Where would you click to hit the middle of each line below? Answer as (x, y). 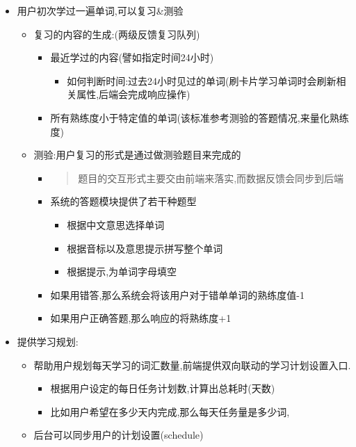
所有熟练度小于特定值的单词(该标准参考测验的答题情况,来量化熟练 (200, 117)
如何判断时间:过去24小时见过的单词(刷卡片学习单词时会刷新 (202, 80)
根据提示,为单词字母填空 (122, 271)
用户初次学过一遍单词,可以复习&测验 (100, 10)
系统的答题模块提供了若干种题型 (123, 201)
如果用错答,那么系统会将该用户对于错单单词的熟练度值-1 (177, 294)
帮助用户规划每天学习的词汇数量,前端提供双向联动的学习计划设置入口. (192, 365)
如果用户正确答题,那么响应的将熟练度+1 (141, 318)
